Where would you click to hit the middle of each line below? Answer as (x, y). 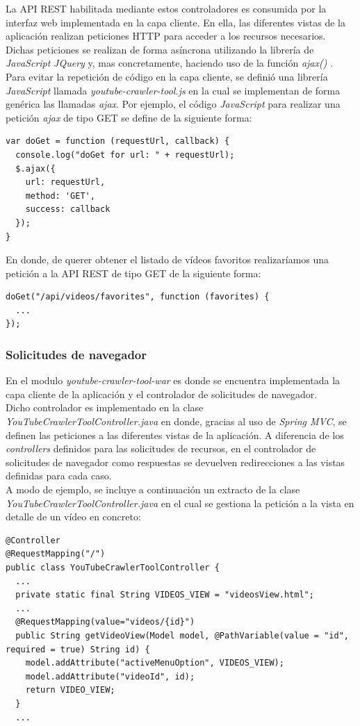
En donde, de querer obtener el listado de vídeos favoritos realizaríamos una (167, 259)
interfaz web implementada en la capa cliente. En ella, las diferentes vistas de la (175, 22)
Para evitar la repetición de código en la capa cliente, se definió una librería (167, 76)
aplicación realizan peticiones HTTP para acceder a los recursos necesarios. (166, 36)
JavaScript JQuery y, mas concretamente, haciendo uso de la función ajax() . (170, 63)
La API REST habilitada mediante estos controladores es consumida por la (166, 8)
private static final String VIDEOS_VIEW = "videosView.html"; (165, 595)
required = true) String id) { (78, 649)
